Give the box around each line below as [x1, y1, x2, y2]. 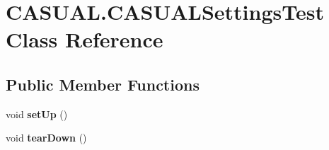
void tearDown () [6, 130, 87, 145]
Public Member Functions [6, 73, 200, 95]
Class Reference [6, 25, 163, 54]
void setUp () [6, 106, 68, 121]
